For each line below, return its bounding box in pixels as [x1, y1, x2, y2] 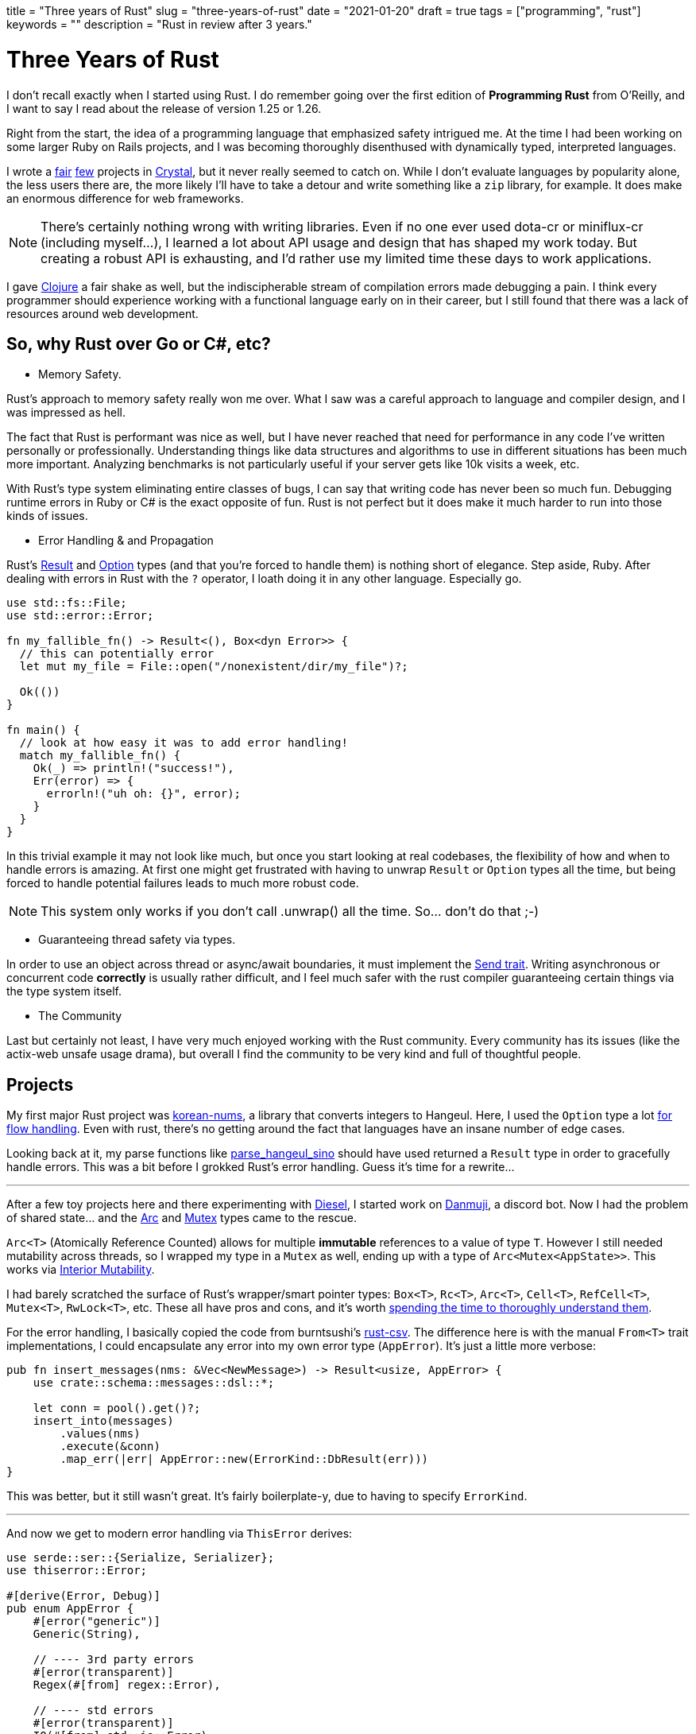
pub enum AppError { [6, 1602, 134, 1616]
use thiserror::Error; [6, 1564, 148, 1577]
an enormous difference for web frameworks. [6, 191, 244, 205]
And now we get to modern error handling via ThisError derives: [6, 1526, 353, 1541]
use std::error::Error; [6, 609, 154, 623]
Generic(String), [33, 1627, 141, 1641]
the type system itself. [6, 984, 122, 999]
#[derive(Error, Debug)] [6, 1589, 160, 1603]
